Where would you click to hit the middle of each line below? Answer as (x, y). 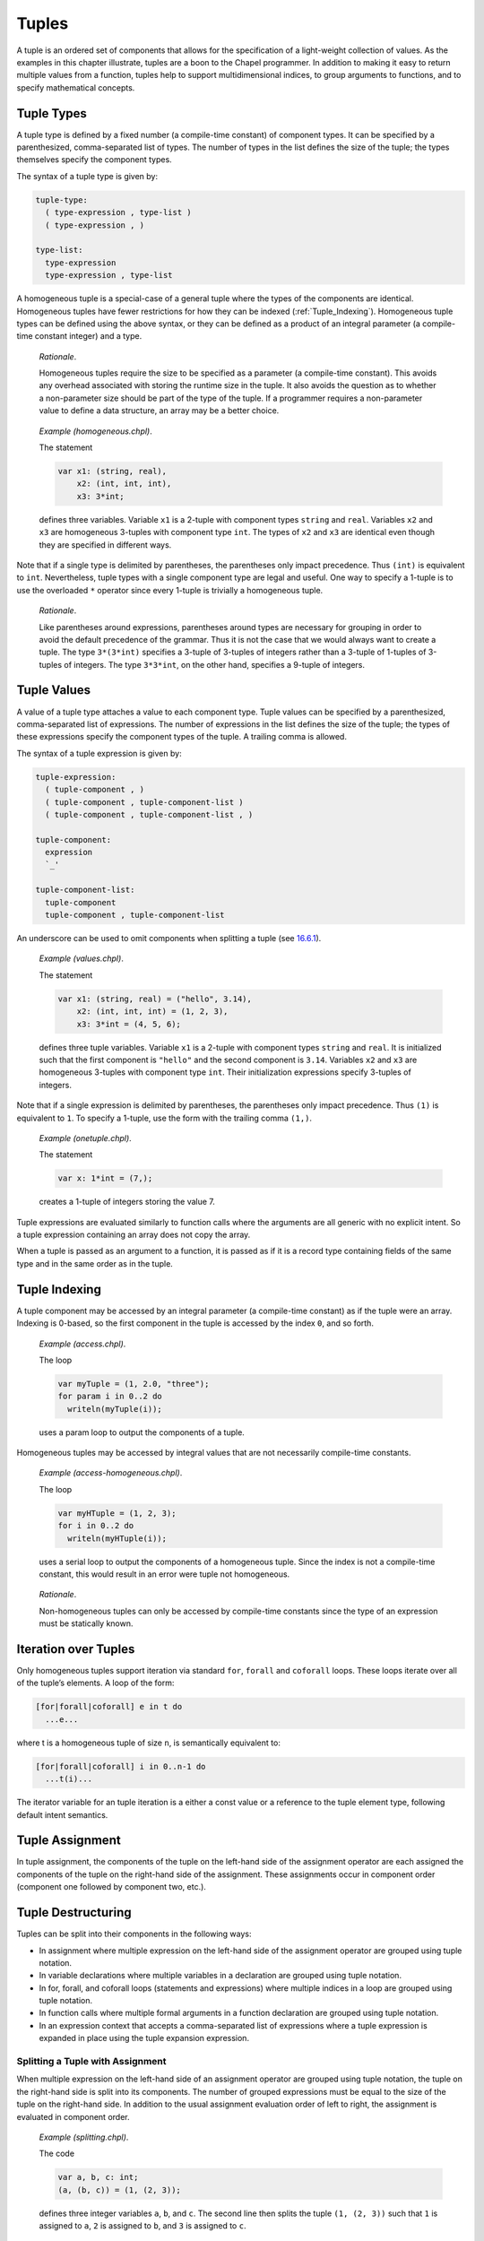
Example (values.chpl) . (82, 958)
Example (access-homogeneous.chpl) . (111, 1473)
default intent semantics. (62, 1814)
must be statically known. (86, 1623)
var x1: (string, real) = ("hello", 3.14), (155, 999)
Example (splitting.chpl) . (84, 2137)
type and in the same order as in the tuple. (95, 1263)
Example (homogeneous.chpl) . (95, 431)
